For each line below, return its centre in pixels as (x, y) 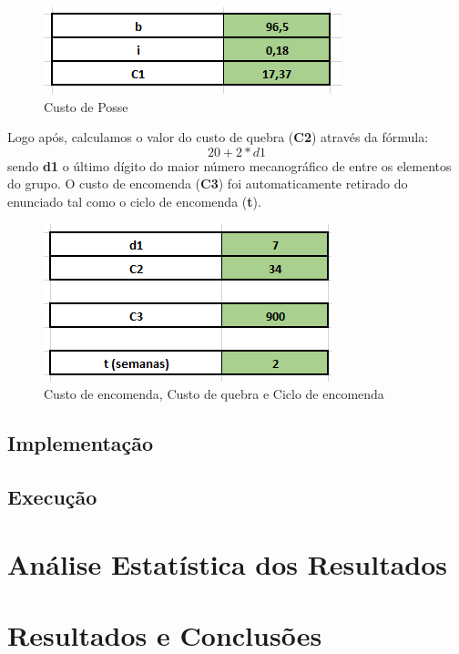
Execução (52, 496)
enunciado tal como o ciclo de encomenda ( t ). (134, 201)
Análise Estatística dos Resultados (228, 563)
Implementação (81, 443)
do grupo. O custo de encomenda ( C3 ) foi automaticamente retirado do (208, 184)
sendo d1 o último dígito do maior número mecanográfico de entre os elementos (229, 165)
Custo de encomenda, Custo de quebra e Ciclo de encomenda (214, 394)
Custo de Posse (86, 106)
